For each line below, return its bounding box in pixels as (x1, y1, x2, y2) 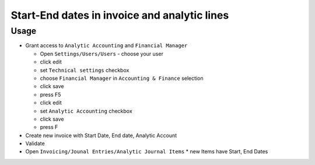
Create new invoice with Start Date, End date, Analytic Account (25, 132, 177, 139)
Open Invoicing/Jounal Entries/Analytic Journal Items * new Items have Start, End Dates (25, 148, 268, 155)
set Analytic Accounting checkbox (40, 107, 132, 114)
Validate (25, 140, 45, 147)
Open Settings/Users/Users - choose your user (40, 50, 163, 57)
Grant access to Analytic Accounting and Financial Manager (25, 42, 188, 49)
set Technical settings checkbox (40, 66, 129, 73)
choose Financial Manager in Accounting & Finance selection (40, 75, 204, 82)
